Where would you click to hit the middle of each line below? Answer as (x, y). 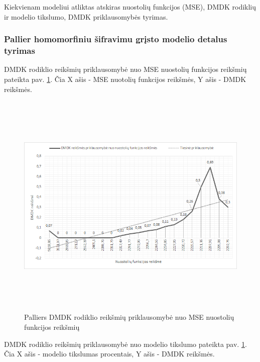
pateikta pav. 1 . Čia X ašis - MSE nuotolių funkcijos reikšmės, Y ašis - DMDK (125, 79)
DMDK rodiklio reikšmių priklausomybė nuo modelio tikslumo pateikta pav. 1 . (125, 344)
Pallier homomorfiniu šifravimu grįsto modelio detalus (116, 39)
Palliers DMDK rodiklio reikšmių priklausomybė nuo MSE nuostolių (129, 317)
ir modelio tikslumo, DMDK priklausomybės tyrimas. (86, 16)
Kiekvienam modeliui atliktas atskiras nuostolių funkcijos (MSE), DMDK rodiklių (130, 7)
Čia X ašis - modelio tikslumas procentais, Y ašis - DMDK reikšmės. (109, 354)
